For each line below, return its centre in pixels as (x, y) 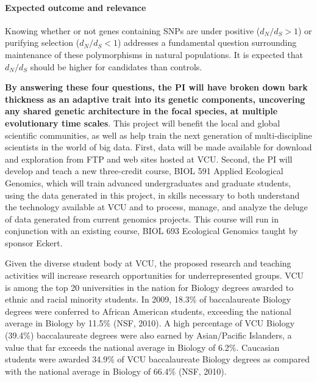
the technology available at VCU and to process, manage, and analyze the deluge (156, 207)
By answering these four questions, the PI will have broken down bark (156, 87)
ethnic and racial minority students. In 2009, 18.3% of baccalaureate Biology (148, 299)
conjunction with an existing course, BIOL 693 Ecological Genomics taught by (151, 231)
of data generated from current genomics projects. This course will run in (142, 219)
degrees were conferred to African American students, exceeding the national (148, 311)
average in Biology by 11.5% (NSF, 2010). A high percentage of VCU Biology (150, 323)
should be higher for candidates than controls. (116, 66)
